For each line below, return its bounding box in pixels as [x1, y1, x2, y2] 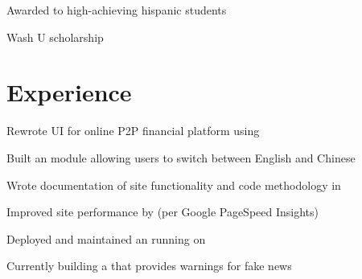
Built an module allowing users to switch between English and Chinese [6, 149, 356, 166]
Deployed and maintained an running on [6, 230, 206, 247]
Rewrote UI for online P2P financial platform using [6, 122, 260, 139]
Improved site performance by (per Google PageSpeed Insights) [6, 203, 319, 220]
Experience [6, 76, 132, 109]
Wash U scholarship [6, 28, 104, 45]
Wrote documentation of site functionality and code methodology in [6, 176, 341, 193]
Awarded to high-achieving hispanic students [6, 2, 227, 18]
